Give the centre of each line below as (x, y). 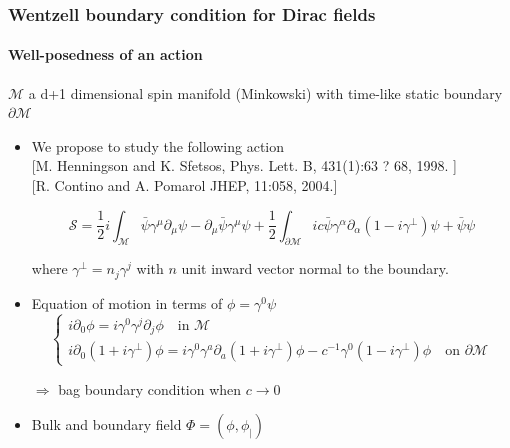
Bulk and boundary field (106, 424)
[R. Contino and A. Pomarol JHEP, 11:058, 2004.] (184, 185)
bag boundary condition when (150, 388)
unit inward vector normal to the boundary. (315, 268)
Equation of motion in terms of (127, 302)
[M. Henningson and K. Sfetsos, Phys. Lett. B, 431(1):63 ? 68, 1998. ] (244, 165)
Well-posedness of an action (105, 54)
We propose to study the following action (158, 145)
